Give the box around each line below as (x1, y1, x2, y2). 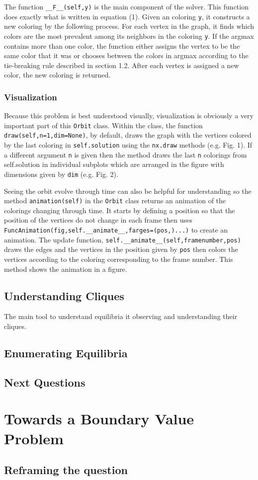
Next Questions (4, 374, 86, 390)
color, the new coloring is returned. (4, 70, 111, 80)
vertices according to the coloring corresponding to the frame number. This (4, 254, 233, 264)
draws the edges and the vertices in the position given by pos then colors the (4, 244, 238, 254)
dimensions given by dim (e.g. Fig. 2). (4, 168, 118, 179)
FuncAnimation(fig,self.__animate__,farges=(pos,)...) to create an (4, 225, 228, 235)
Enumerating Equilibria (4, 345, 128, 360)
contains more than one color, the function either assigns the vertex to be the (4, 40, 240, 51)
